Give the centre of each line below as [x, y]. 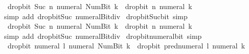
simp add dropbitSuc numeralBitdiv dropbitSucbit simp [96, 16]
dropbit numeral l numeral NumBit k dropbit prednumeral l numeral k [126, 46]
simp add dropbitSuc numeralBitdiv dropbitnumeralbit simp [103, 36]
